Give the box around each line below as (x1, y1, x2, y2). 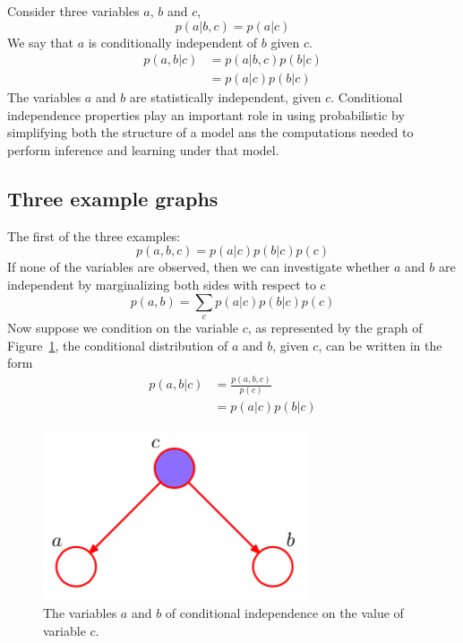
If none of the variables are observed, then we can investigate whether (7, 257, 390, 276)
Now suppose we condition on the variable (7, 318, 239, 336)
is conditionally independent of (88, 32, 258, 51)
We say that (7, 32, 73, 51)
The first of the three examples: (7, 226, 181, 245)
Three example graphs (7, 185, 219, 213)
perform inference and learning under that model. (7, 141, 279, 160)
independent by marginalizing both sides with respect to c (7, 275, 326, 294)
